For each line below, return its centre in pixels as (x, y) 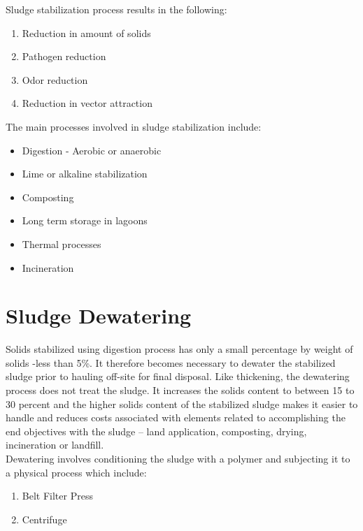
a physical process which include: (76, 472)
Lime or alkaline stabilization (85, 174)
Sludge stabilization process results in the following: (116, 9)
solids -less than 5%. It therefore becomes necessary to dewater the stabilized (171, 362)
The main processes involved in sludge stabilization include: (134, 126)
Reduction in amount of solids (86, 32)
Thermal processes (62, 243)
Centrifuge (44, 519)
